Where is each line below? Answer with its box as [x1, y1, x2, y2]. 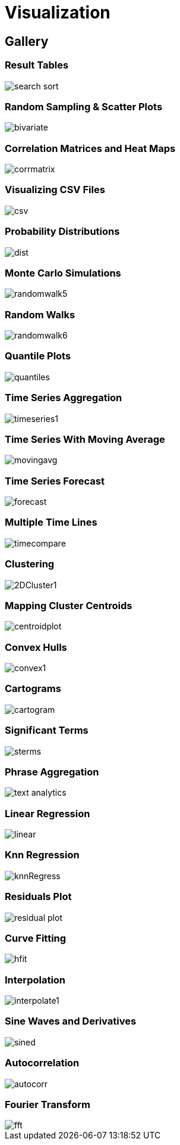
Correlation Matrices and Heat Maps [5, 142, 176, 154]
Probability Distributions [5, 225, 120, 238]
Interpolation [5, 973, 66, 986]
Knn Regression [5, 849, 80, 861]
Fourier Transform [5, 1098, 90, 1110]
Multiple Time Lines [5, 516, 97, 529]
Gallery [5, 33, 49, 49]
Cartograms [5, 682, 61, 695]
